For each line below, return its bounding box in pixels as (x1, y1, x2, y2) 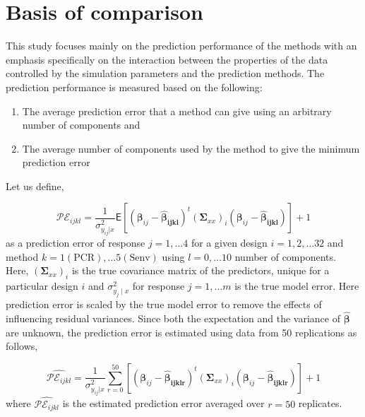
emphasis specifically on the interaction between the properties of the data (6, 52, 328, 66)
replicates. (298, 396, 342, 411)
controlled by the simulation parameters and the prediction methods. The (6, 66, 325, 81)
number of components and (22, 117, 140, 132)
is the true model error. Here (234, 278, 359, 293)
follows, (6, 339, 38, 353)
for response (132, 278, 185, 293)
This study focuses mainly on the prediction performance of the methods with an (6, 38, 357, 53)
